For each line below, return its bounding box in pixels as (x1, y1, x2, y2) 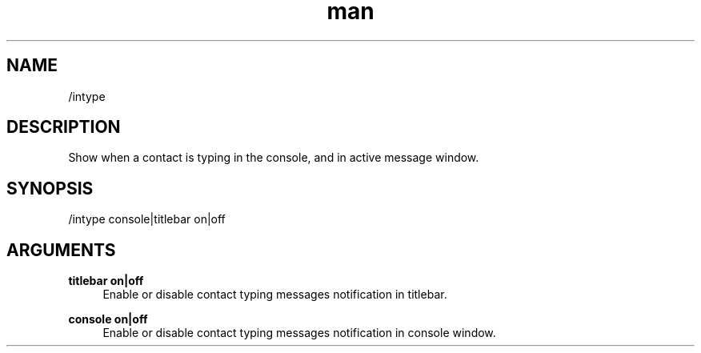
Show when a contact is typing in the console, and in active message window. (68, 150, 479, 165)
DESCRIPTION (6, 117, 121, 138)
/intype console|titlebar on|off (68, 212, 226, 227)
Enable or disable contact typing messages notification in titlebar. (102, 287, 447, 302)
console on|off (68, 312, 148, 327)
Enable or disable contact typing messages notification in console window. (102, 326, 496, 340)
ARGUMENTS (6, 239, 116, 260)
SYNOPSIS (6, 178, 94, 199)
